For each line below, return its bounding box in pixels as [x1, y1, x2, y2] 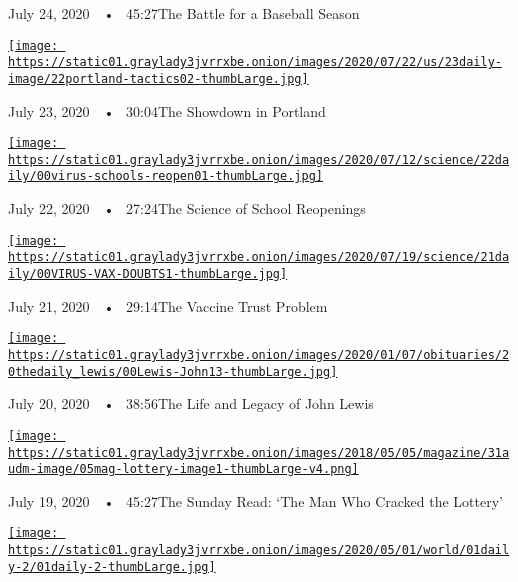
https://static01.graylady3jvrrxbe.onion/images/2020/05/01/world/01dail [8, 543, 510, 558]
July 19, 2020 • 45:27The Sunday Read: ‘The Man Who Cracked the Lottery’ [8, 490, 503, 511]
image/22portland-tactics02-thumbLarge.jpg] [8, 71, 309, 86]
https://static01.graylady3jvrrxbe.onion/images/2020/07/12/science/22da [8, 152, 510, 167]
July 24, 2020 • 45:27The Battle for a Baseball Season [8, 3, 360, 23]
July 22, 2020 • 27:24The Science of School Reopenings [8, 198, 366, 219]
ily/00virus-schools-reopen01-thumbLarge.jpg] [8, 169, 323, 184]
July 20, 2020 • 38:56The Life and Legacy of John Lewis [8, 393, 374, 414]
